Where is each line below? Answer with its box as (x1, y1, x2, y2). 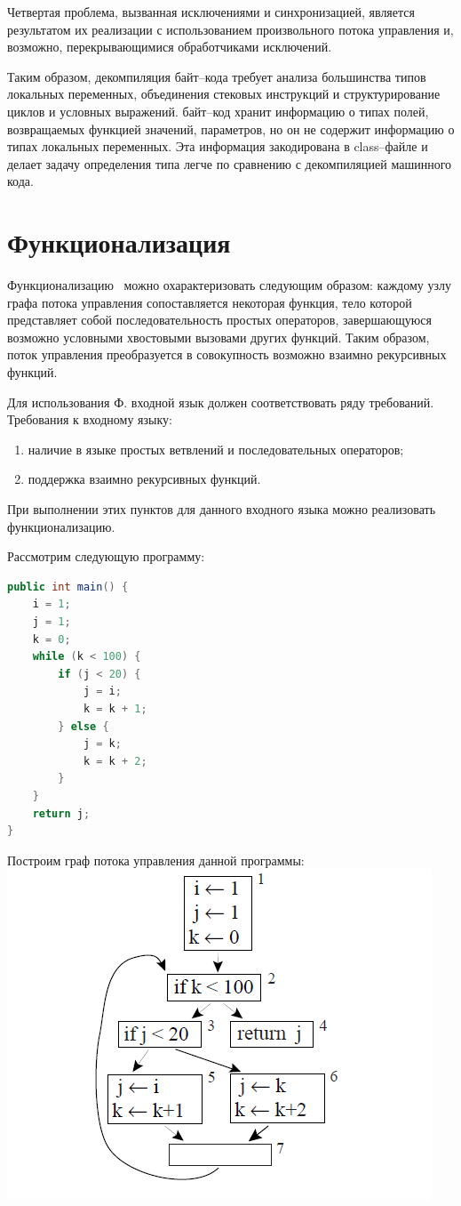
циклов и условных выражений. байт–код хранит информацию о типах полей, (7, 101, 429, 120)
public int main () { (7, 580, 129, 593)
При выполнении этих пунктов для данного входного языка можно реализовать (7, 500, 436, 518)
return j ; (32, 807, 91, 820)
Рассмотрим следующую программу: (7, 547, 205, 566)
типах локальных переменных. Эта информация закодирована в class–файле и (7, 137, 428, 156)
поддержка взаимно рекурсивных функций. (28, 470, 261, 488)
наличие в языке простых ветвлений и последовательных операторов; (28, 439, 404, 458)
